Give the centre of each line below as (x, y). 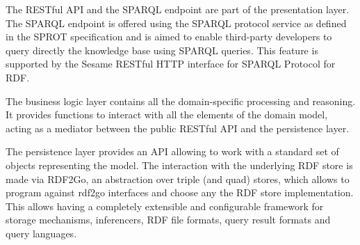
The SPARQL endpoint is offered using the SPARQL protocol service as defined (176, 23)
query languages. (41, 233)
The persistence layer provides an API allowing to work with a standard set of (172, 151)
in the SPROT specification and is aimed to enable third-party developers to (169, 37)
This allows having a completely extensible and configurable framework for (165, 206)
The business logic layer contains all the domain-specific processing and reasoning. (181, 101)
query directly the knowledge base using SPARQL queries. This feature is (162, 50)
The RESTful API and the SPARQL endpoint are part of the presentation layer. (178, 9)
